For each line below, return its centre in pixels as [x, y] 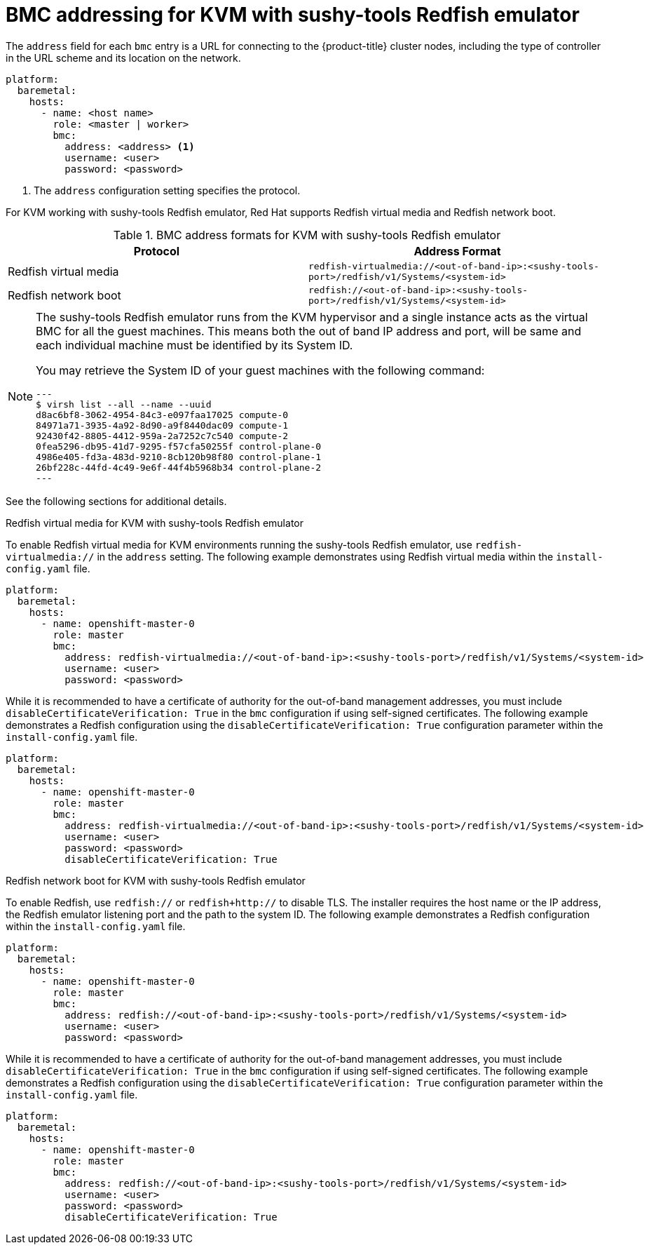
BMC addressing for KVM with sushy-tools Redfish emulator [293, 15]
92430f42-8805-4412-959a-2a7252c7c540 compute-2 [162, 436]
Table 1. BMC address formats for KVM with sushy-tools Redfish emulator [307, 235]
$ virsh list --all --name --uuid [124, 404]
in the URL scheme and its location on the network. [123, 58]
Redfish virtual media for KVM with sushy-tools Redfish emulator [155, 523]
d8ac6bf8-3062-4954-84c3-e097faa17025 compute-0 [162, 415]
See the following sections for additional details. [116, 501]
